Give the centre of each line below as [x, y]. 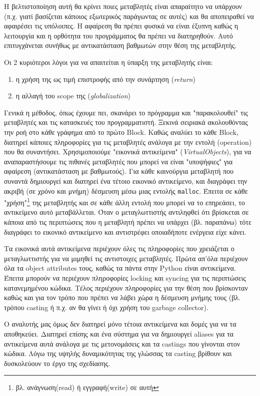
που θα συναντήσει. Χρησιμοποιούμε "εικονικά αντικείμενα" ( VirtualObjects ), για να [128, 152]
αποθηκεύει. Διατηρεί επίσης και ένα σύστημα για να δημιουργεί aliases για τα [119, 333]
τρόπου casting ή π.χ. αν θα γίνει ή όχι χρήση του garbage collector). [106, 307]
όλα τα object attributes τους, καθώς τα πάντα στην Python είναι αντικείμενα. [120, 268]
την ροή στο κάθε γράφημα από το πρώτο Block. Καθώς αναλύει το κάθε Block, [121, 132]
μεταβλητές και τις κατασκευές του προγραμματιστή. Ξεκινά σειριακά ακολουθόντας [126, 122]
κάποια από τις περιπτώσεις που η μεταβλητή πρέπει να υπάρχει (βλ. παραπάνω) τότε [128, 222]
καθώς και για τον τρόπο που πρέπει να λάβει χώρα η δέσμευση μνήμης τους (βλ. [122, 297]
